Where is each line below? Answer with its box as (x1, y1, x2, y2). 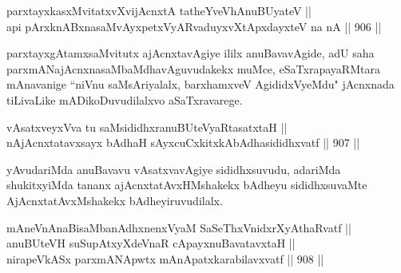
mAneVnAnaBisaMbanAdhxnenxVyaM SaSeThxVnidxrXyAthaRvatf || (6, 219, 351, 235)
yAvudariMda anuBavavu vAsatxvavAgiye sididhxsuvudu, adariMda (6, 160, 341, 177)
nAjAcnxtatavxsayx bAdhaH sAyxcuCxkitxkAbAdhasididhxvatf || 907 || (6, 134, 360, 151)
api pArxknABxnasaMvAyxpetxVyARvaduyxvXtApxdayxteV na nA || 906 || (6, 18, 382, 34)
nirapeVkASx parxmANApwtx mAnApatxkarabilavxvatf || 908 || (6, 250, 324, 267)
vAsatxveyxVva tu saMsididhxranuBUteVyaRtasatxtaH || (6, 118, 288, 135)
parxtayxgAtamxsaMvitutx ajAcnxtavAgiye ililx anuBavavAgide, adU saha (6, 45, 375, 61)
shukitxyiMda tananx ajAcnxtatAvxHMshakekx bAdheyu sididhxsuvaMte (6, 176, 367, 193)
